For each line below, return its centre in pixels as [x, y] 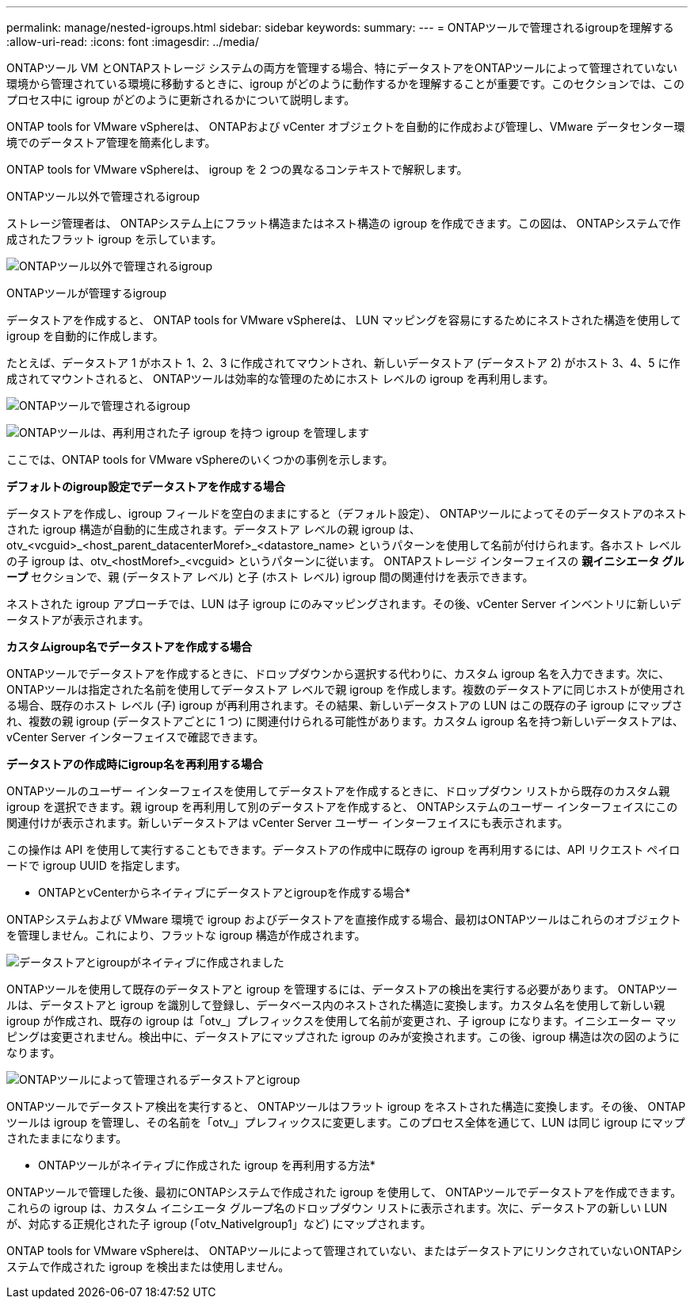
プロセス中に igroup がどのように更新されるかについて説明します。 [181, 100]
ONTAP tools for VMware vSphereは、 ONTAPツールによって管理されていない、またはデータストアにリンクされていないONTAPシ [345, 1251]
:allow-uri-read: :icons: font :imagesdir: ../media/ [133, 42]
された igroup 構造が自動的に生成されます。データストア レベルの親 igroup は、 [214, 529]
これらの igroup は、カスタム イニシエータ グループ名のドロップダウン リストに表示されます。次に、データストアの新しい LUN [337, 1208]
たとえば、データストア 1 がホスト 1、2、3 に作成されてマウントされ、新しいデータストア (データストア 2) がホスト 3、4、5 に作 [343, 363]
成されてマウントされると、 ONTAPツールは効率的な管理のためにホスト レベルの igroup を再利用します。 [280, 379]
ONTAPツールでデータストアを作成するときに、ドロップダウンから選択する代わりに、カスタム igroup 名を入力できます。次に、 [338, 674]
